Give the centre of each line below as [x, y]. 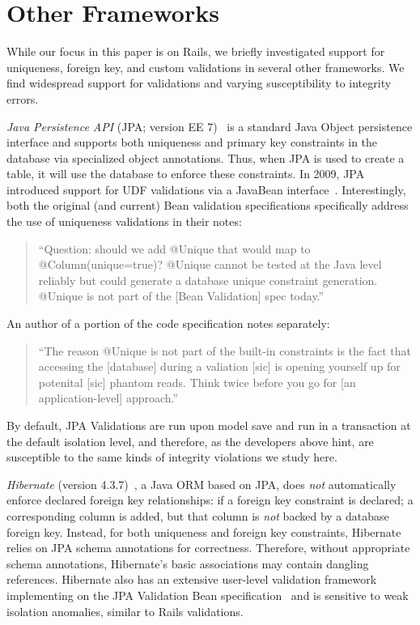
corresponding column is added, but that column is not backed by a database [198, 515]
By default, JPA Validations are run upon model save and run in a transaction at [209, 425]
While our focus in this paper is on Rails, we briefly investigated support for [196, 51]
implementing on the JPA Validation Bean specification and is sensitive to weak [208, 595]
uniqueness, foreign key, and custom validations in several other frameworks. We [206, 67]
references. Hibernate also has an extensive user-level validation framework [192, 579]
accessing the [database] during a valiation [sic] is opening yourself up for [219, 366]
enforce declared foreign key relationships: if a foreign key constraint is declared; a [210, 500]
